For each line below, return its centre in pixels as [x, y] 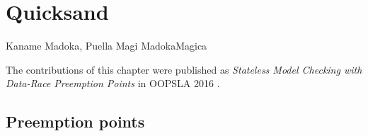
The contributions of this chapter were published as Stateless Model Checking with [184, 69]
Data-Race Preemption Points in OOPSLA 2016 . [113, 83]
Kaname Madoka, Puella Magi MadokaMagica [107, 46]
